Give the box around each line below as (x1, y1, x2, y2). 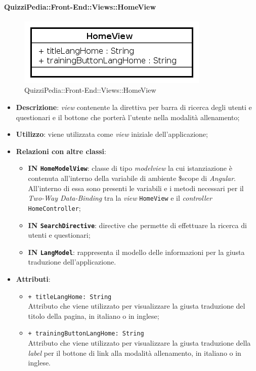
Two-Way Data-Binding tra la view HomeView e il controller (28, 193, 212, 203)
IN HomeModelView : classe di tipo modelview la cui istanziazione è (28, 163, 232, 173)
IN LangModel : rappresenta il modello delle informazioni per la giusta (28, 246, 245, 257)
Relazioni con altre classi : (16, 145, 106, 156)
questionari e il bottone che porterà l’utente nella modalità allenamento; (16, 112, 240, 122)
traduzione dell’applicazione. (28, 256, 116, 267)
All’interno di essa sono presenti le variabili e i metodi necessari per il (28, 182, 244, 193)
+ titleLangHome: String (28, 293, 112, 301)
